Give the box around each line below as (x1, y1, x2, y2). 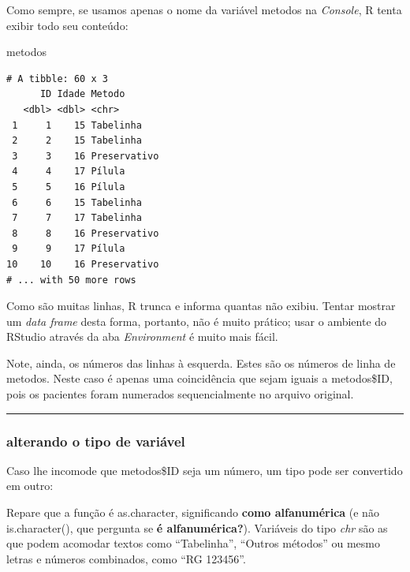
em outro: (6, 477, 54, 494)
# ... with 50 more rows (6, 274, 136, 286)
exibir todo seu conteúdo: (6, 17, 129, 33)
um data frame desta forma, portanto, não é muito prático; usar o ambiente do (6, 312, 387, 329)
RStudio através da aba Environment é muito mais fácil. (6, 328, 278, 345)
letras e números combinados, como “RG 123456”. (6, 550, 246, 566)
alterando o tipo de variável (6, 431, 185, 450)
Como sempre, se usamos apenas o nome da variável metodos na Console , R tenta (6, 2, 402, 17)
